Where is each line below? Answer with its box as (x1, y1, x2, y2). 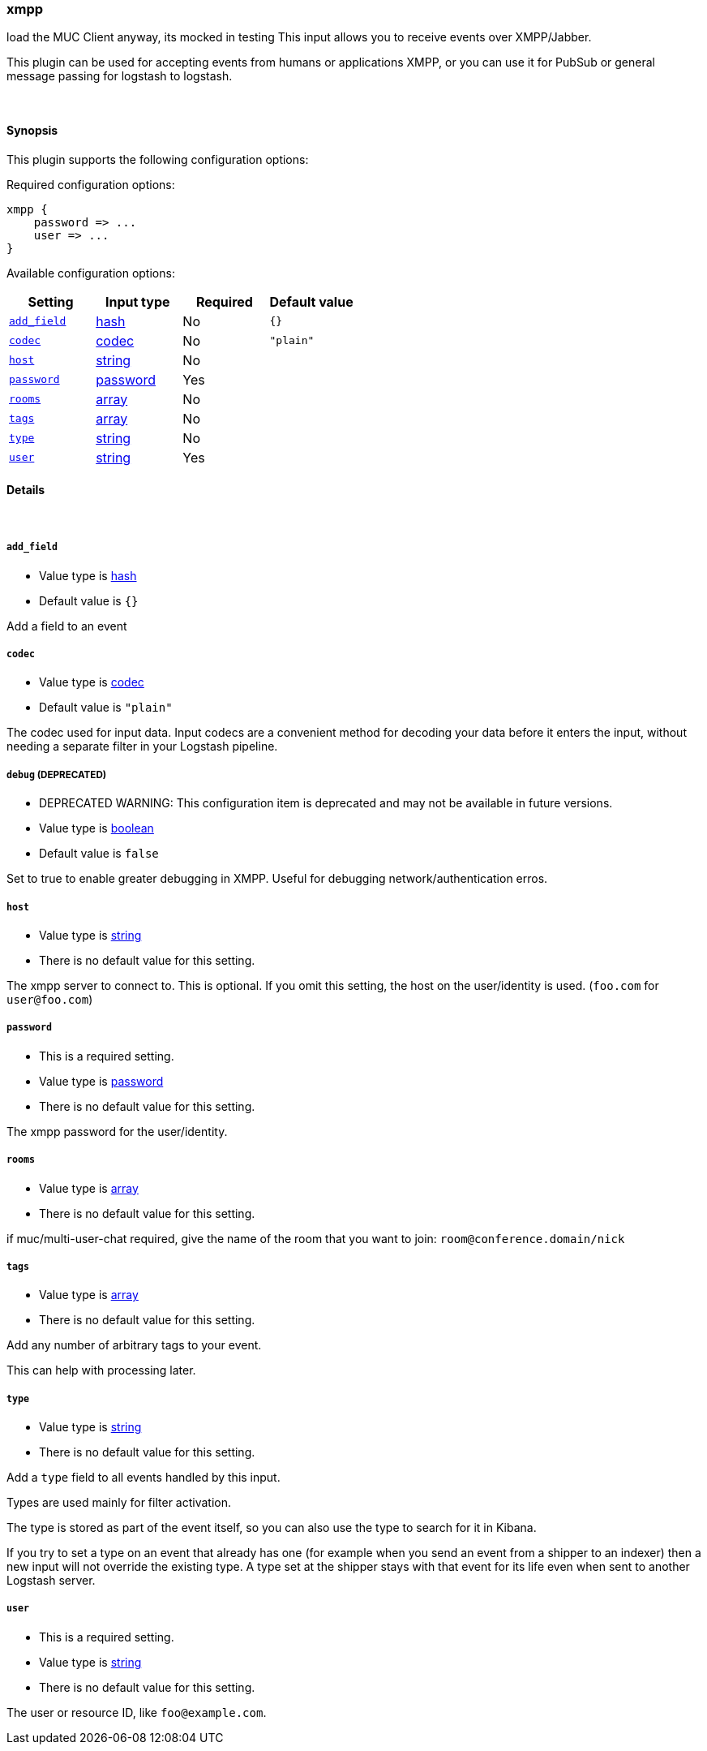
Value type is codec (39, 675, 144, 690)
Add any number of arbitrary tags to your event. (6, 1338, 262, 1353)
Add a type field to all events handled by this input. (6, 1470, 281, 1485)
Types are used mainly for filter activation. (6, 1495, 231, 1510)
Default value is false (39, 846, 159, 861)
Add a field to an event (6, 618, 127, 633)
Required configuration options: (6, 177, 175, 191)
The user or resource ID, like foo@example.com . (6, 1705, 267, 1719)
